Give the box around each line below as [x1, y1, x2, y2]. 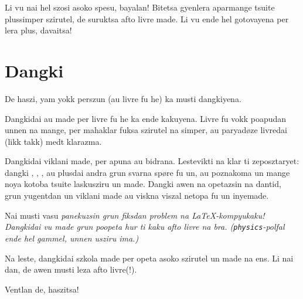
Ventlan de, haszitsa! [5, 283, 79, 295]
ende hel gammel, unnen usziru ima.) [5, 232, 139, 244]
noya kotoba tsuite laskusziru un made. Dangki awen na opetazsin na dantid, [5, 178, 281, 190]
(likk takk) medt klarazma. [5, 135, 102, 147]
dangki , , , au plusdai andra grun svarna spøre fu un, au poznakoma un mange [5, 166, 290, 178]
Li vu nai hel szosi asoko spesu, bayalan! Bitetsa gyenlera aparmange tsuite [5, 1, 275, 13]
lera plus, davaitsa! [5, 24, 72, 36]
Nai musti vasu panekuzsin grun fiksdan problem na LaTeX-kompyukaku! [5, 209, 265, 221]
